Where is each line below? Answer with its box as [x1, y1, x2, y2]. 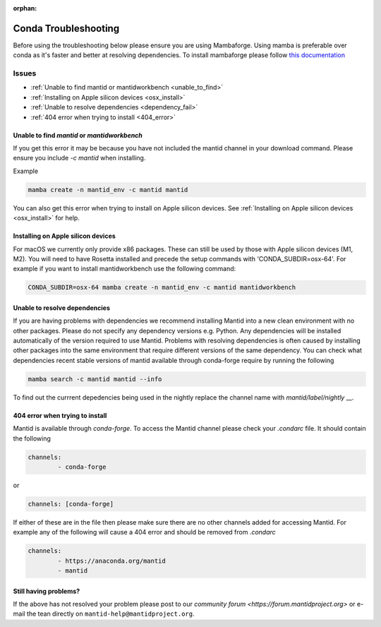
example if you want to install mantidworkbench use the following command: [13, 265, 236, 273]
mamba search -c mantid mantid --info [28, 375, 162, 383]
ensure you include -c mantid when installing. [13, 154, 146, 162]
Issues [13, 68, 37, 78]
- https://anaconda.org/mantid [57, 556, 166, 565]
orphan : [13, 4, 37, 12]
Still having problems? [13, 587, 80, 595]
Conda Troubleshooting [13, 22, 120, 35]
